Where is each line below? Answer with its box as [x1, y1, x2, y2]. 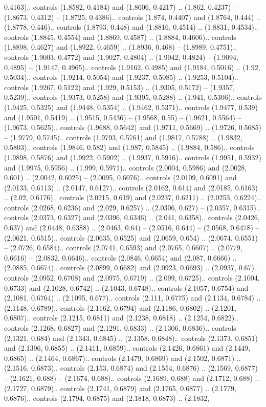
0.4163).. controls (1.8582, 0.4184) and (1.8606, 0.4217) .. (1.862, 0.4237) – [4, 2, 237, 12]
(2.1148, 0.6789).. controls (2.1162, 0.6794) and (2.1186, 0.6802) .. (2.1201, [4, 302, 236, 313]
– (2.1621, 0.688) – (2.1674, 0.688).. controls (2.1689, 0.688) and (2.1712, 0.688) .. [4, 372, 259, 383]
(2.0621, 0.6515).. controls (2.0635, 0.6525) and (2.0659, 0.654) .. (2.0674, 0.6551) [4, 232, 258, 243]
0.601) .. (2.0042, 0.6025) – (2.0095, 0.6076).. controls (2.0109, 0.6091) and [4, 172, 237, 183]
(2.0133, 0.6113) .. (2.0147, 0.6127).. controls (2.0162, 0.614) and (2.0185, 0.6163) [4, 182, 258, 192]
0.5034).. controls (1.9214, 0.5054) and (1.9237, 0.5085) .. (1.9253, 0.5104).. [4, 72, 238, 82]
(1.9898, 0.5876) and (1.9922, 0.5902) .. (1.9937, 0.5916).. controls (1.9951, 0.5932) [4, 152, 261, 162]
